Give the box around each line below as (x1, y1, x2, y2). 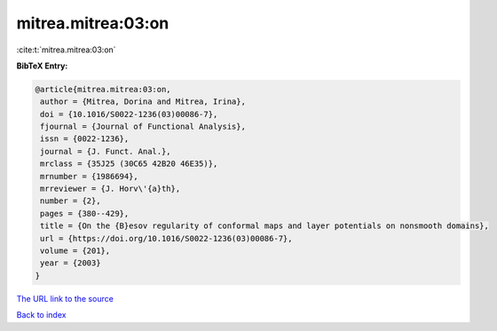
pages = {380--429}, (40, 209, 130, 218)
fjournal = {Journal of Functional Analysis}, (40, 122, 246, 132)
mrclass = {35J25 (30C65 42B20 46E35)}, (40, 159, 218, 169)
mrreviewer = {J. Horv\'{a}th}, (40, 184, 181, 194)
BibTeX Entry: (16, 60, 68, 71)
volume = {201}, (40, 246, 111, 256)
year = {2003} (40, 258, 101, 268)
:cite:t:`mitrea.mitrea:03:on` (16, 44, 116, 55)
